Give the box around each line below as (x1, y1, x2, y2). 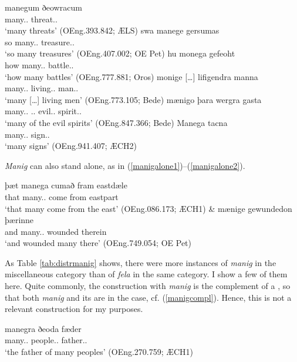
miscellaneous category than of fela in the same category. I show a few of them (5, 268, 288, 280)
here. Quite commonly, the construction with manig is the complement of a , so (5, 280, 291, 292)
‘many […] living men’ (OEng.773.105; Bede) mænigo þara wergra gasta (5, 93, 262, 105)
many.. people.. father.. (5, 334, 87, 346)
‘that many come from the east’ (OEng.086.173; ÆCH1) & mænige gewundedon (5, 202, 292, 214)
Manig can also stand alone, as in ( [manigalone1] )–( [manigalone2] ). (5, 159, 245, 171)
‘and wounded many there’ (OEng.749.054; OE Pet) (5, 237, 191, 249)
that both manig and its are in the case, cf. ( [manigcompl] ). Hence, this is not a (5, 291, 292, 303)
